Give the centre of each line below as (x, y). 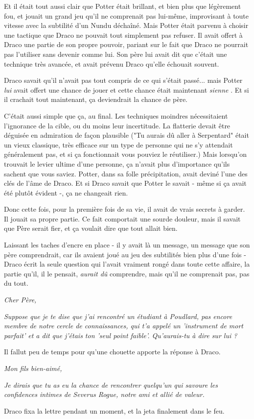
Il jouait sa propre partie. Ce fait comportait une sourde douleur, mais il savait (122, 218)
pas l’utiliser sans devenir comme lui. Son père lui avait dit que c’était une (115, 54)
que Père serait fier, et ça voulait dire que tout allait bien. (91, 228)
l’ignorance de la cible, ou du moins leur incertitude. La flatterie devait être (117, 125)
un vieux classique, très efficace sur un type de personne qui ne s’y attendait (118, 144)
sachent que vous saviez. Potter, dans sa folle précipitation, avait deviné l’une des (126, 173)
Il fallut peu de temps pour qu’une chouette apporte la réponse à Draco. (112, 352)
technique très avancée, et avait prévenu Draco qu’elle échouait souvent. (112, 63)
